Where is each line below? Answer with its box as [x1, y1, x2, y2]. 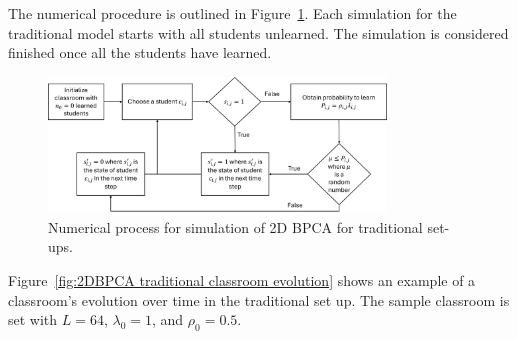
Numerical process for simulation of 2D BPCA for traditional [48, 216, 423, 237]
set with [8, 309, 58, 330]
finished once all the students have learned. [8, 42, 272, 63]
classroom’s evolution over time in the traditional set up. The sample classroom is [8, 289, 510, 310]
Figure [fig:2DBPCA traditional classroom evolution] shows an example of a [8, 270, 476, 291]
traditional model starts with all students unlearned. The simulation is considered [8, 22, 509, 43]
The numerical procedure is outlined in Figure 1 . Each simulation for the [8, 3, 457, 23]
